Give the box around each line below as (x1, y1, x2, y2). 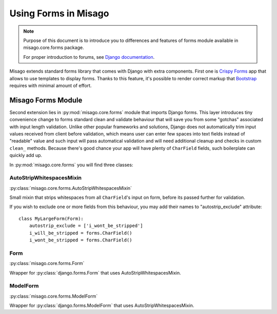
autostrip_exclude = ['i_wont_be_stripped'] (29, 223, 143, 229)
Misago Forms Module (9, 96, 83, 104)
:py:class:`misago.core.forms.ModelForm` (9, 293, 98, 299)
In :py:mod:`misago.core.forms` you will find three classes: (9, 162, 133, 168)
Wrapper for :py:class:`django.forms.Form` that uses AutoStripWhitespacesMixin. (9, 270, 182, 276)
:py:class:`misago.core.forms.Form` (9, 260, 85, 266)
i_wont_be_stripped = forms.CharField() (29, 237, 133, 243)
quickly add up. (9, 152, 43, 159)
